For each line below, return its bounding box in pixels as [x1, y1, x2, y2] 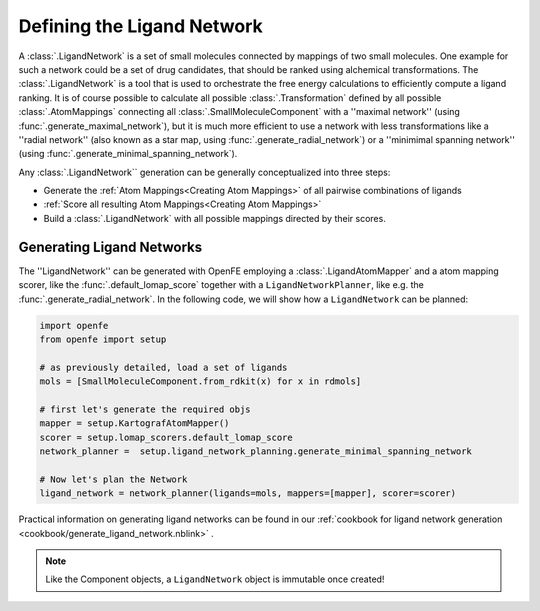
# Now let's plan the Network [39, 473, 188, 485]
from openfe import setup [39, 333, 167, 345]
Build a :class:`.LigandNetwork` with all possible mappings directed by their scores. [43, 212, 387, 224]
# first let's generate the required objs [39, 403, 251, 415]
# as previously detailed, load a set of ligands [39, 361, 288, 373]
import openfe [39, 320, 109, 331]
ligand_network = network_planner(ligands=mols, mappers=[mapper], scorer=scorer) [39, 488, 457, 499]
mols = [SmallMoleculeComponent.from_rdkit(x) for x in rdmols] [39, 376, 362, 387]
